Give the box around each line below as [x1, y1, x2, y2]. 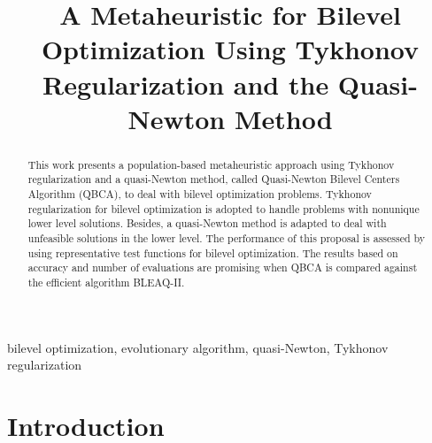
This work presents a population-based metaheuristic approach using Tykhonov [27, 157, 395, 172]
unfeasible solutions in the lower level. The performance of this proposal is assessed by [27, 231, 426, 246]
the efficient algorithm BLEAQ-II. [27, 274, 185, 289]
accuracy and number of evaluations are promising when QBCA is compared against [27, 260, 418, 275]
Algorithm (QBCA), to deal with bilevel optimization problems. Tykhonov [27, 187, 372, 202]
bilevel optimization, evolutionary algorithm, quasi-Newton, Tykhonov [7, 338, 389, 356]
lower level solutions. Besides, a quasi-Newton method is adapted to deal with [27, 216, 387, 231]
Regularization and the [42, 65, 329, 102]
